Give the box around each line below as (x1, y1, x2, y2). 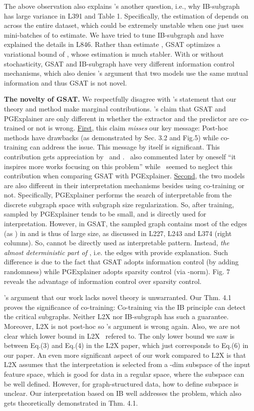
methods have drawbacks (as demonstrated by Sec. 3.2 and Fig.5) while (4, 132, 219, 142)
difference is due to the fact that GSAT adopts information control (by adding (4, 257, 239, 267)
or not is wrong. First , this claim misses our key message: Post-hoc (27, 123, 229, 133)
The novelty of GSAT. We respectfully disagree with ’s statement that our (4, 94, 236, 104)
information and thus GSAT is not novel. (4, 77, 127, 87)
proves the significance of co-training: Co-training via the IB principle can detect (4, 302, 246, 312)
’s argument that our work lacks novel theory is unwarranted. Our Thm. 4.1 (4, 292, 231, 303)
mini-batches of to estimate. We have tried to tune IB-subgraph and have (4, 29, 224, 40)
